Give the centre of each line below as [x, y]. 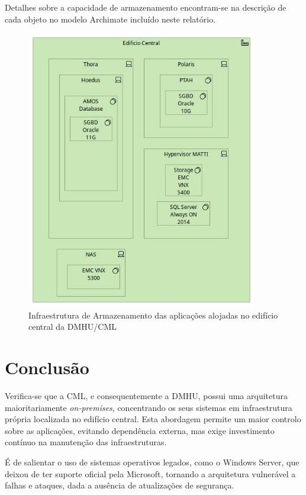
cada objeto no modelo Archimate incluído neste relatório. [110, 19]
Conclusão [47, 367]
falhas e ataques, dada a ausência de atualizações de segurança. [120, 485]
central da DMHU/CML [73, 327]
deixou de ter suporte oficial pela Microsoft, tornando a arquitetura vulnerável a [150, 473]
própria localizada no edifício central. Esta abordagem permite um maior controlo [153, 419]
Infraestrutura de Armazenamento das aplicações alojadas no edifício [153, 315]
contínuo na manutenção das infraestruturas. [86, 442]
